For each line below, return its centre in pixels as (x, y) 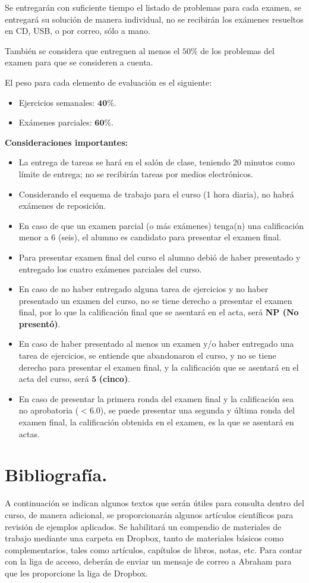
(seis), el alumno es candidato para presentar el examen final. (170, 237)
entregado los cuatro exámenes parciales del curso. (110, 269)
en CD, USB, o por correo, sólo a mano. (78, 31)
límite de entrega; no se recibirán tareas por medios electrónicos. (136, 173)
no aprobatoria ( (49, 410)
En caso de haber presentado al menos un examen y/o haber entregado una (156, 344)
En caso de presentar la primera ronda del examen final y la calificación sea (156, 398)
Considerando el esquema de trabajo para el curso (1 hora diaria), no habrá (156, 194)
